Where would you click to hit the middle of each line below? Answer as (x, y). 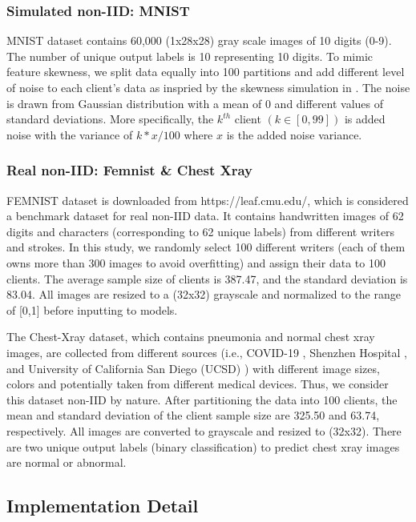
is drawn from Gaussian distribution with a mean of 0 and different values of (195, 103)
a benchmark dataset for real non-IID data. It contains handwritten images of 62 (205, 216)
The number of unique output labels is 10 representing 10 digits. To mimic (190, 56)
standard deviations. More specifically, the (110, 119)
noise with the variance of (70, 134)
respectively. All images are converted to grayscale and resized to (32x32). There (204, 430)
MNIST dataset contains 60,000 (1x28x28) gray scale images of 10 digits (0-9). (199, 40)
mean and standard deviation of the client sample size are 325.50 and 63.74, (193, 415)
